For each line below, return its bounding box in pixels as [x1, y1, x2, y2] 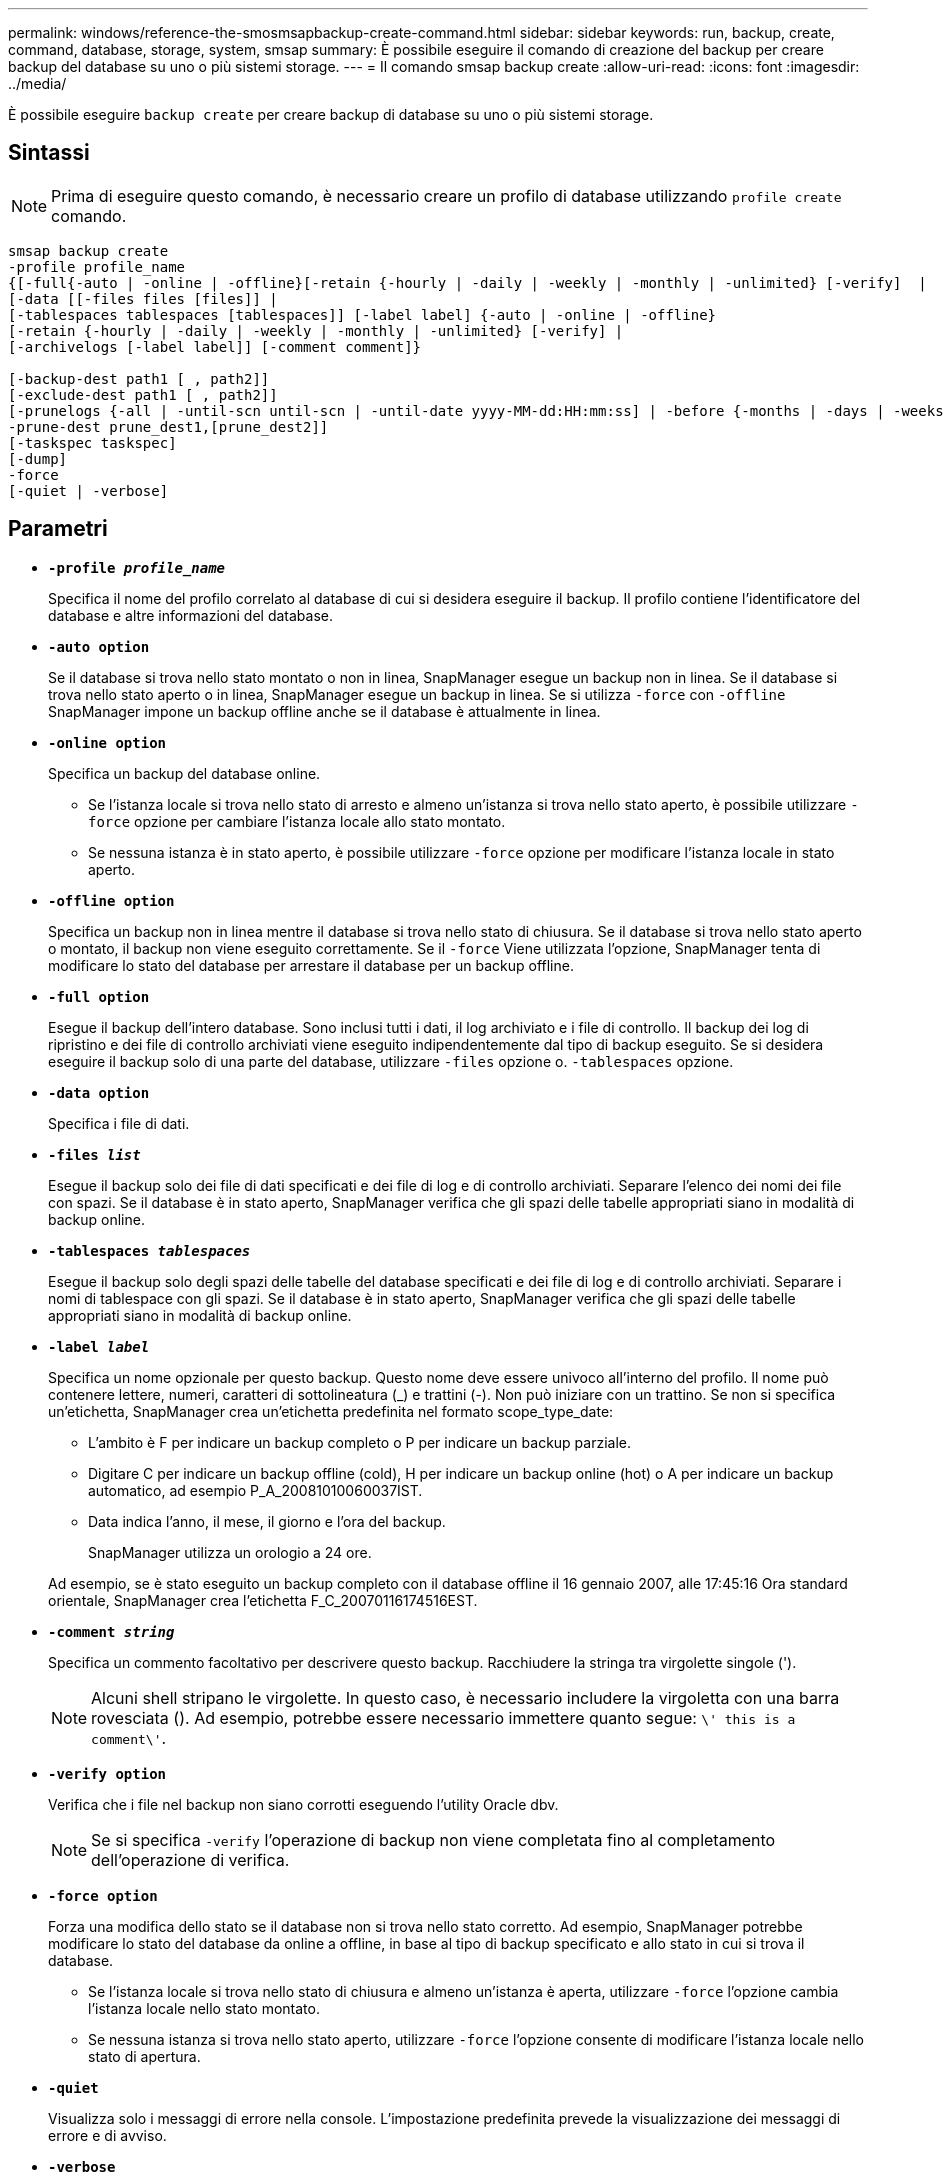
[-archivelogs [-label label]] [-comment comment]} [8, 338, 422, 355]
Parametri [8, 516, 108, 542]
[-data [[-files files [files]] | [8, 290, 278, 307]
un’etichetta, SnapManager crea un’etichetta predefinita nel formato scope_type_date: [48, 1402, 614, 1420]
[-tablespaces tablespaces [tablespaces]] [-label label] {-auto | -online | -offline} [8, 306, 717, 323]
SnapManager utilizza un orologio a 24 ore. [88, 1543, 372, 1561]
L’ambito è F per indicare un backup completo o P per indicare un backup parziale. [88, 1433, 632, 1451]
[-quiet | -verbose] [8, 482, 169, 499]
